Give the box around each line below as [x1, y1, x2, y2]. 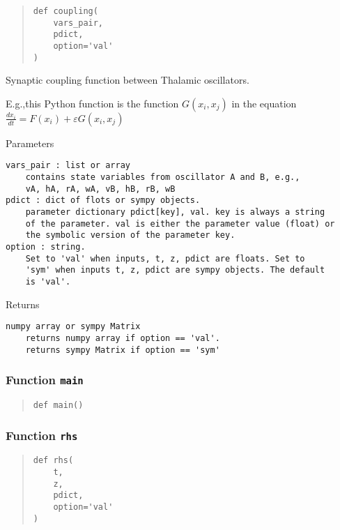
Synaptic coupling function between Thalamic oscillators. [6, 73, 249, 87]
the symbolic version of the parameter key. [25, 230, 235, 241]
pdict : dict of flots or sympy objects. [6, 195, 201, 206]
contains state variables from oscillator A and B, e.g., [25, 172, 300, 183]
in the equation [231, 96, 297, 110]
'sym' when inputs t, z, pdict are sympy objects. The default [25, 265, 325, 275]
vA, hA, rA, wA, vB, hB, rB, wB [25, 183, 176, 194]
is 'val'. [25, 277, 71, 287]
